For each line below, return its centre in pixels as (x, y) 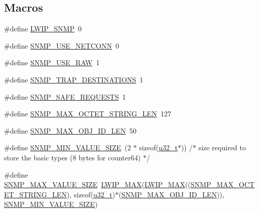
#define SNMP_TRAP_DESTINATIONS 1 (74, 79)
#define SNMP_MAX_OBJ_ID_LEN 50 (70, 130)
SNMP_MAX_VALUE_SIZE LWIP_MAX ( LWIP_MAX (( (97, 184)
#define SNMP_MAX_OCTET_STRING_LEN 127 (88, 114)
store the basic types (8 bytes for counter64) (72, 157)
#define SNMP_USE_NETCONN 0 (62, 45)
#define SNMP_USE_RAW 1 (52, 62)
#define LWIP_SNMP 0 (43, 29)
